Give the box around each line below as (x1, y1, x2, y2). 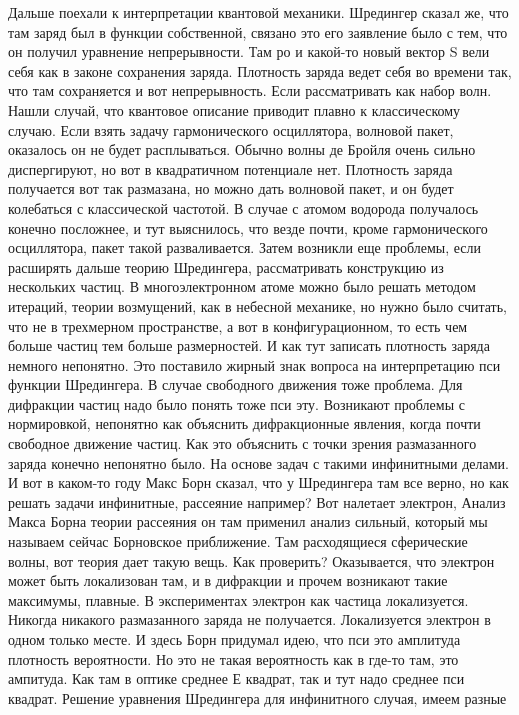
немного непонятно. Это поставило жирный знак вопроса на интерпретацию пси (8, 354, 501, 375)
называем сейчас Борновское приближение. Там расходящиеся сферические (8, 531, 468, 552)
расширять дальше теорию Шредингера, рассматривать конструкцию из (8, 256, 444, 277)
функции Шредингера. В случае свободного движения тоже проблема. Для (8, 374, 463, 395)
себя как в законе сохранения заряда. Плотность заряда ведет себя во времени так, (8, 60, 512, 81)
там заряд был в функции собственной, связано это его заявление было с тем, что (8, 21, 508, 42)
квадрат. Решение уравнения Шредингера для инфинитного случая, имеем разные (8, 687, 507, 708)
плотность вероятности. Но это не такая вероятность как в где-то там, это (8, 648, 459, 669)
